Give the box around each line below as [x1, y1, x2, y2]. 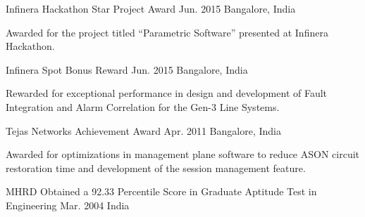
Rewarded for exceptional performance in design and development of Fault [6, 86, 328, 100]
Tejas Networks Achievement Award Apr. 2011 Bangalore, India [6, 123, 281, 138]
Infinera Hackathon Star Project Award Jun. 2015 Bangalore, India [6, 1, 296, 15]
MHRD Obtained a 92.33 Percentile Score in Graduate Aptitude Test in [6, 184, 317, 199]
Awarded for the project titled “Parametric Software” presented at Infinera [6, 25, 328, 39]
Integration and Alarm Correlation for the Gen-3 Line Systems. [6, 99, 280, 114]
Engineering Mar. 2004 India [6, 197, 130, 212]
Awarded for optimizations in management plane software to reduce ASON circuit [6, 147, 360, 162]
